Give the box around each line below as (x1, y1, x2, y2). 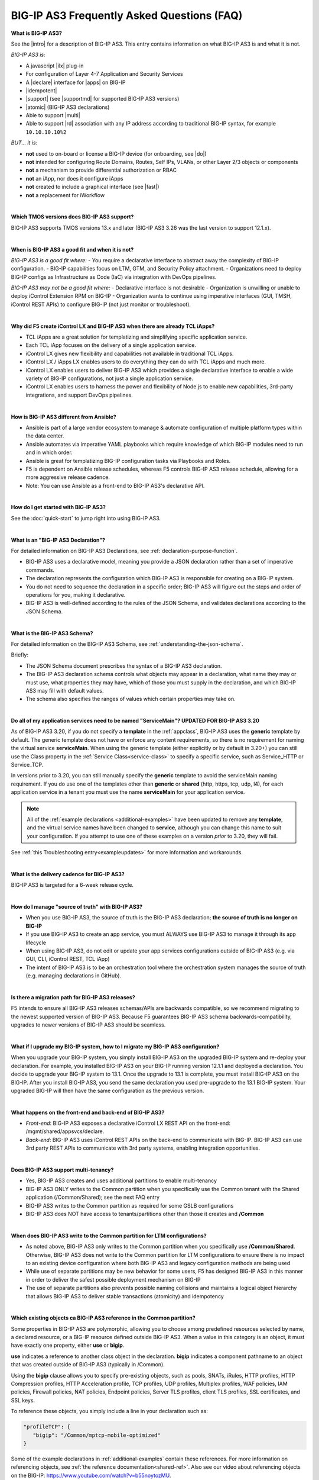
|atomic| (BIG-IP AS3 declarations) (25, 104, 110, 111)
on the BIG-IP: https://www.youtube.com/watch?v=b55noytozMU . (11, 1472, 171, 1479)
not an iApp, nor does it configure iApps (25, 175, 123, 182)
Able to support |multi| (25, 112, 81, 119)
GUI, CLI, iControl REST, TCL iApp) (25, 955, 110, 963)
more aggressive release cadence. (25, 474, 110, 481)
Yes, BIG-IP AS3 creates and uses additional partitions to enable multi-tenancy (25, 1177, 217, 1184)
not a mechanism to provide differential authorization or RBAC (25, 166, 177, 174)
